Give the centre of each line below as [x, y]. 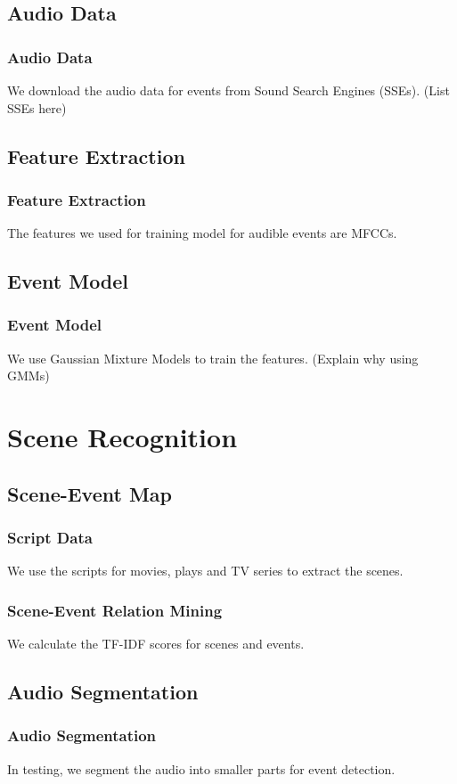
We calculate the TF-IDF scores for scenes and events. [156, 644]
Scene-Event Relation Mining [115, 610]
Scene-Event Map [90, 493]
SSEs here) [37, 107]
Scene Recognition [122, 437]
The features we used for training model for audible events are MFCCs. [202, 233]
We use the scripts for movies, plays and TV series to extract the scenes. [205, 571]
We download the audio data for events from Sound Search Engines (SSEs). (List [228, 90]
